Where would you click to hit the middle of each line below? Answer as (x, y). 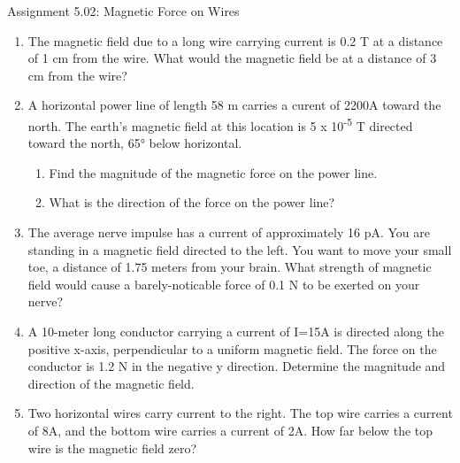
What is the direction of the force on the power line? (192, 202)
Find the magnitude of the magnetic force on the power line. (213, 172)
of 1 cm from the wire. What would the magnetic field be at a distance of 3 (232, 58)
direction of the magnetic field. (111, 383)
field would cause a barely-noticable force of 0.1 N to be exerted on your (224, 284)
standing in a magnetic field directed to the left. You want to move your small (240, 249)
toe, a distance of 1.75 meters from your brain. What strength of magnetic (230, 267)
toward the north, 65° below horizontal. (135, 143)
